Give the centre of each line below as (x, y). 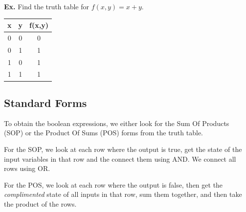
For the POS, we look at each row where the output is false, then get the (113, 184)
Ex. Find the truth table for (46, 6)
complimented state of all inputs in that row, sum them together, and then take (123, 194)
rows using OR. (27, 168)
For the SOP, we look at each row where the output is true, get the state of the (123, 149)
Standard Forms (45, 102)
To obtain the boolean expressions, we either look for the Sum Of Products (117, 123)
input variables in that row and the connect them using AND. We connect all (120, 159)
